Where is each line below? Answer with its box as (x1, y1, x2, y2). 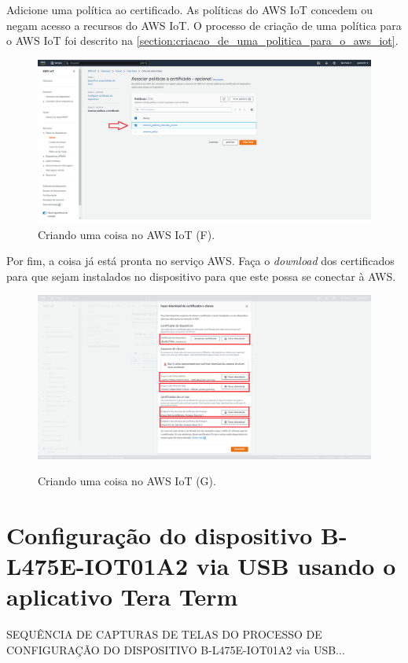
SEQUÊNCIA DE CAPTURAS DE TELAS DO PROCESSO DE (6, 626, 322, 643)
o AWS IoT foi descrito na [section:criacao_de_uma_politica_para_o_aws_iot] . (6, 32, 399, 49)
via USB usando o (196, 550, 396, 582)
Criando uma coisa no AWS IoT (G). (38, 473, 216, 489)
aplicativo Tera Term (6, 580, 238, 613)
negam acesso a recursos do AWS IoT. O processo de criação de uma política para (6, 17, 402, 33)
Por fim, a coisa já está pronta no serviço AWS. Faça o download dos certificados (6, 252, 395, 269)
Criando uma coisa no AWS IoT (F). (38, 226, 215, 242)
